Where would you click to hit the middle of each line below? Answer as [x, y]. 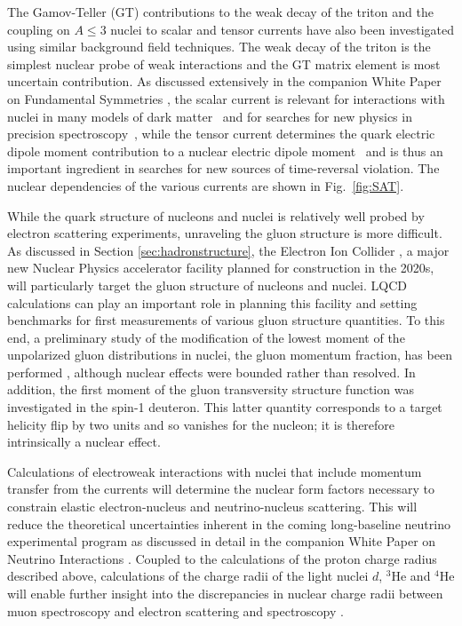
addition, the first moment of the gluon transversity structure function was [211, 389]
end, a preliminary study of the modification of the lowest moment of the [206, 337]
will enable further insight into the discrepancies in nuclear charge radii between [225, 593]
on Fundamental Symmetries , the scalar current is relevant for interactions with [226, 98]
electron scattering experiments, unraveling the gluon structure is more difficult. [225, 233]
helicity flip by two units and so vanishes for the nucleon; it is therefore [201, 424]
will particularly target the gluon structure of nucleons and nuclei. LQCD [207, 285]
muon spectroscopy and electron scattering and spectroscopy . [175, 610]
